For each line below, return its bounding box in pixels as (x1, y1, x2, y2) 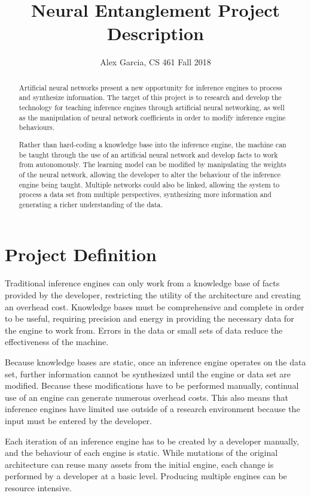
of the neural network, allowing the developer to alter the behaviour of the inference (19, 169, 280, 179)
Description (106, 21, 204, 46)
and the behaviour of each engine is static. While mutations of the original (5, 446, 278, 459)
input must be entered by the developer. (5, 414, 152, 427)
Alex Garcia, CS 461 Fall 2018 (100, 56, 211, 68)
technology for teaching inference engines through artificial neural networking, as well (19, 102, 285, 113)
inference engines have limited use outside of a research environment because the (5, 403, 300, 415)
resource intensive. (5, 481, 72, 494)
